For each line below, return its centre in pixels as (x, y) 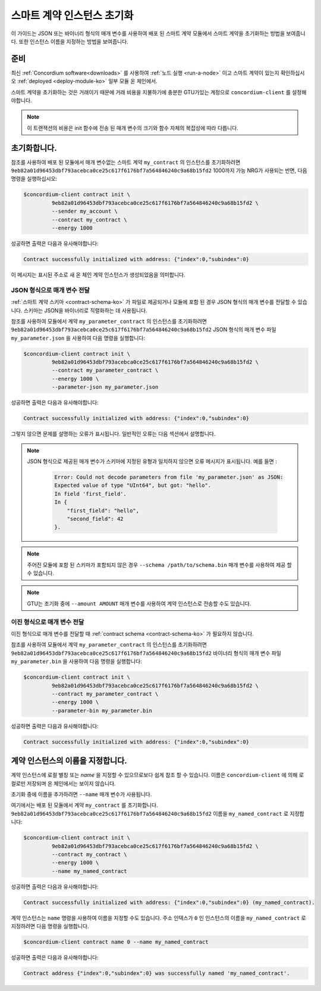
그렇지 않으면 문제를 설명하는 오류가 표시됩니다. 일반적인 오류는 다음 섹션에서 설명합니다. (113, 434)
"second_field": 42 (95, 519)
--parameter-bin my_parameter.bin (102, 710)
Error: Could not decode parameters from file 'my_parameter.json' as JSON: (169, 477)
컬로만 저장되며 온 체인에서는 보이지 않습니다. (63, 783)
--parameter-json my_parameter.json (105, 387)
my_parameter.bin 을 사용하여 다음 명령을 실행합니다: (76, 661)
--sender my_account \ (85, 211)
